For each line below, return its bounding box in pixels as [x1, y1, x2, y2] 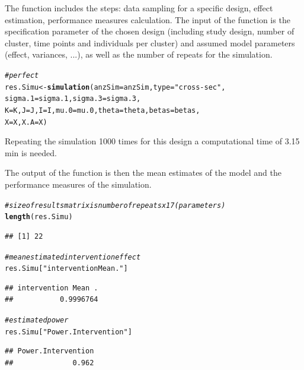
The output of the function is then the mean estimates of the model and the [5, 166, 281, 179]
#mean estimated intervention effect [5, 252, 141, 261]
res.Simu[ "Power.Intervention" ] [5, 327, 132, 336]
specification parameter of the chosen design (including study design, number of [5, 25, 295, 37]
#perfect [5, 71, 39, 80]
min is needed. [5, 146, 57, 159]
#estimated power [5, 316, 69, 325]
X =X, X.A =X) [5, 118, 47, 127]
